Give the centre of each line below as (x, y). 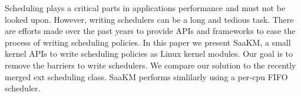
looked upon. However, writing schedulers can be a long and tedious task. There (149, 19)
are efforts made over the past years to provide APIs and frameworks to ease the (150, 31)
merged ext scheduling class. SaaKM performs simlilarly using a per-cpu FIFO (146, 76)
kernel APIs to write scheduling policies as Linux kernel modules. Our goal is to (149, 54)
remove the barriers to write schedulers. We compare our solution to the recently (150, 65)
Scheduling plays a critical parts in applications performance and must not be (145, 8)
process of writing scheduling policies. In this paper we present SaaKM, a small (148, 42)
